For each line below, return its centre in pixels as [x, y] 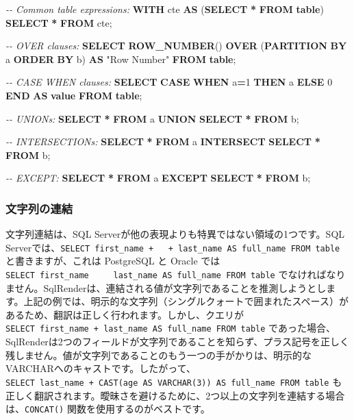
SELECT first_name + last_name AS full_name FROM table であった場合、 [170, 328]
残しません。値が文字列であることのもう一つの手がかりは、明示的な [159, 355]
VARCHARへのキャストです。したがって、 [101, 368]
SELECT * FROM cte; [59, 22]
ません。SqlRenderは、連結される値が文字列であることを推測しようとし [166, 287]
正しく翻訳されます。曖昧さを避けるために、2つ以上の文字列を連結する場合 [175, 395]
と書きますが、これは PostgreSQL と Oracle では [113, 261]
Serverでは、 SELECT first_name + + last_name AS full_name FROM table [173, 247]
